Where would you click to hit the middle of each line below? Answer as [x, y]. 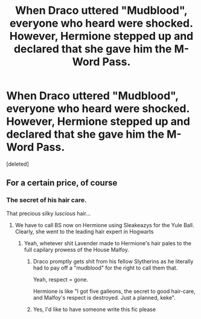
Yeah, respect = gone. [61, 279]
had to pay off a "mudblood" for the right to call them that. [105, 268]
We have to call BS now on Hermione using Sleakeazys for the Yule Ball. [104, 225]
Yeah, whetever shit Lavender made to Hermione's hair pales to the [108, 243]
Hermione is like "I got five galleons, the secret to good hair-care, [114, 291]
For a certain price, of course [62, 183]
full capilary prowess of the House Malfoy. [77, 250]
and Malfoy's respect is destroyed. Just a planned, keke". [104, 297]
